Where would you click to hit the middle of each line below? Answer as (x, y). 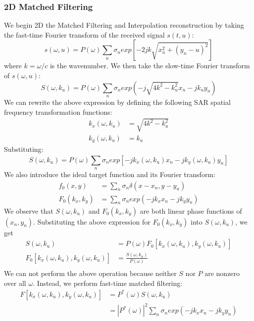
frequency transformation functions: (58, 112)
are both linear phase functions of (191, 210)
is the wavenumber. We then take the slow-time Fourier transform (150, 66)
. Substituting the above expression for (92, 221)
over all (15, 283)
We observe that (29, 210)
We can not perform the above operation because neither (90, 273)
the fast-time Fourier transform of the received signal (84, 34)
